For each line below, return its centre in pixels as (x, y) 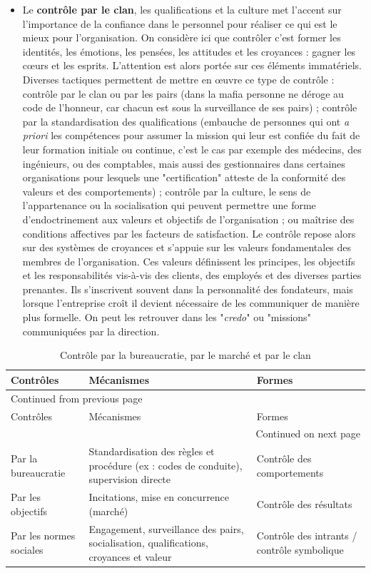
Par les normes (43, 536)
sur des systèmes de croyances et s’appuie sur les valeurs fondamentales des (187, 247)
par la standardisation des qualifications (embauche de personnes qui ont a (186, 121)
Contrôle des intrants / (307, 536)
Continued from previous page (77, 398)
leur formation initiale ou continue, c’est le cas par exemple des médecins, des (192, 149)
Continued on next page (308, 433)
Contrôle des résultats (304, 504)
